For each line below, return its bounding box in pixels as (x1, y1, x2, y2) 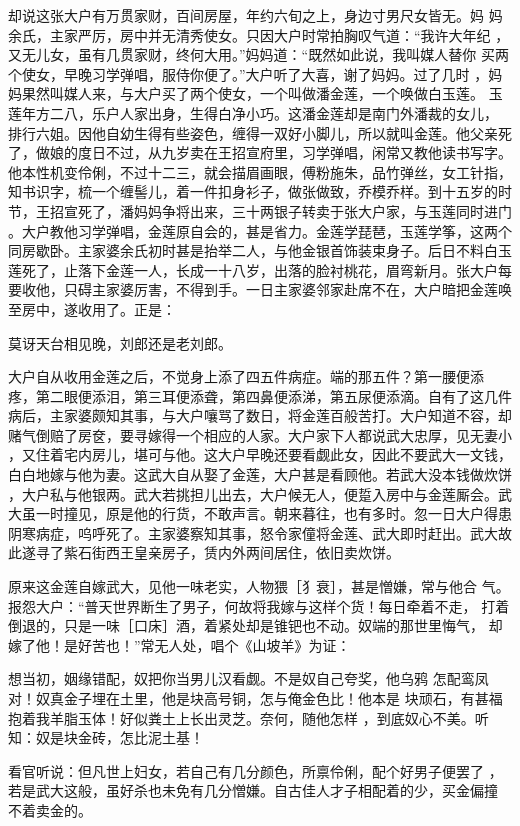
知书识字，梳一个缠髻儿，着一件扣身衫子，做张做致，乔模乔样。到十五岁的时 (8, 181, 512, 202)
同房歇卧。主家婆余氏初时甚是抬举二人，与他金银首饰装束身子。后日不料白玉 (8, 240, 512, 261)
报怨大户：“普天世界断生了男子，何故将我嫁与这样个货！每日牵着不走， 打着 (8, 595, 510, 616)
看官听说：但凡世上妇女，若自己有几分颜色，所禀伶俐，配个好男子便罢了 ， (8, 760, 503, 781)
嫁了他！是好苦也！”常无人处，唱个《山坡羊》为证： (8, 634, 351, 655)
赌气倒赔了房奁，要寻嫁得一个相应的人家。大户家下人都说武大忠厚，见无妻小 (8, 424, 512, 445)
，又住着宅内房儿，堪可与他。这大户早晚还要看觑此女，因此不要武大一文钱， (8, 444, 512, 465)
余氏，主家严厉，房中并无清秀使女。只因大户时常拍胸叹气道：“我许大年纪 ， (8, 24, 510, 45)
